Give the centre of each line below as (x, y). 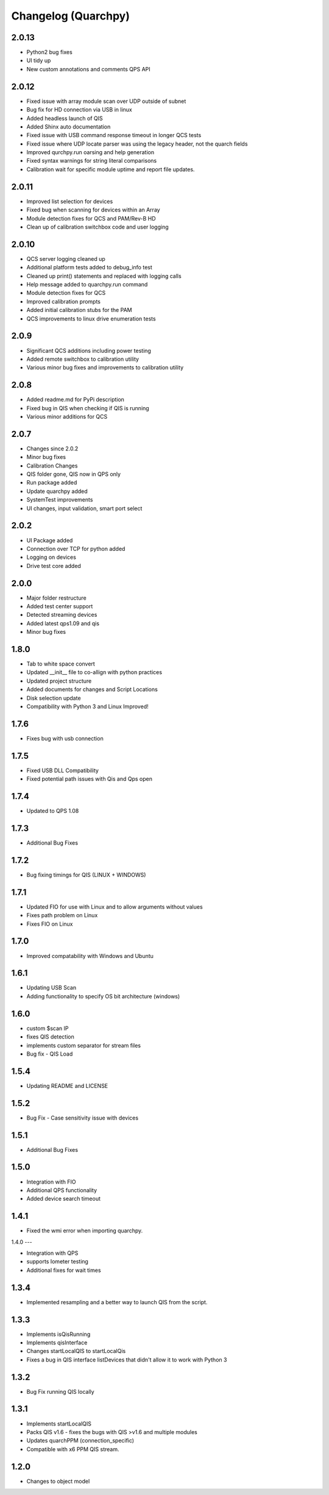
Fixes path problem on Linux (62, 915)
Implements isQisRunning (58, 1334)
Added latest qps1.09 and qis (63, 623)
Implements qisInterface (57, 1342)
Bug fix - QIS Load (50, 1054)
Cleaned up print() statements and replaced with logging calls (104, 276)
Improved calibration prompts (63, 301)
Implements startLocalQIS (59, 1424)
